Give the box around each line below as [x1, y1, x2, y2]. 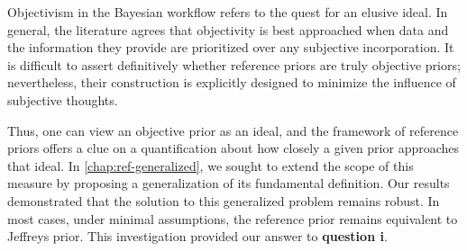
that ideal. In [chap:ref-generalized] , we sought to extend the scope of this [7, 156, 414, 175]
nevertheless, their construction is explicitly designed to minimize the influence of [7, 73, 456, 92]
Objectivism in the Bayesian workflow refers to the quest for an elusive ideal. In [7, 3, 448, 21]
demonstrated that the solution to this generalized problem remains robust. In [7, 191, 440, 210]
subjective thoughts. [7, 90, 118, 109]
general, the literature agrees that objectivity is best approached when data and [7, 20, 449, 39]
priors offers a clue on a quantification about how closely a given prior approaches [7, 139, 460, 157]
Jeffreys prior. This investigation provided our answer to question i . [7, 227, 388, 246]
